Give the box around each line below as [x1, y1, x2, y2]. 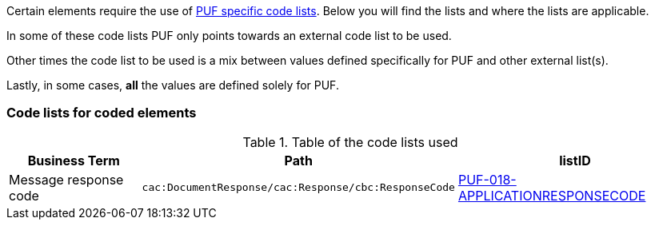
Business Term [27, 152, 120, 169]
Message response [9, 171, 124, 188]
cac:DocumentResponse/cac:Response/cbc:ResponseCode [142, 181, 455, 194]
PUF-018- [457, 171, 517, 188]
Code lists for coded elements [6, 105, 197, 121]
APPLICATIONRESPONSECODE [457, 187, 646, 204]
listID [559, 152, 591, 169]
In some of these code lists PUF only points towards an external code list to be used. [6, 29, 452, 42]
